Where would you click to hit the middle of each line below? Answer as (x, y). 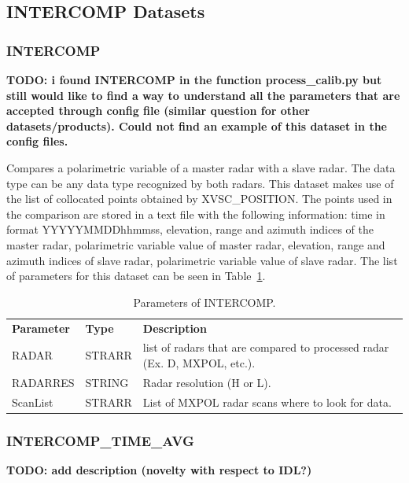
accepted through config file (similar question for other (158, 111)
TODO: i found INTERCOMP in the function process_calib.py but (194, 79)
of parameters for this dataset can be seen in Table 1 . (136, 276)
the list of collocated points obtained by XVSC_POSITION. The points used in (199, 199)
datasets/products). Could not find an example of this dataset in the (197, 125)
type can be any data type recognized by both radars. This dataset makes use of (200, 183)
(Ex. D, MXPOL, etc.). (199, 363)
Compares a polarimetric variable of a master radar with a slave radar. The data (201, 167)
